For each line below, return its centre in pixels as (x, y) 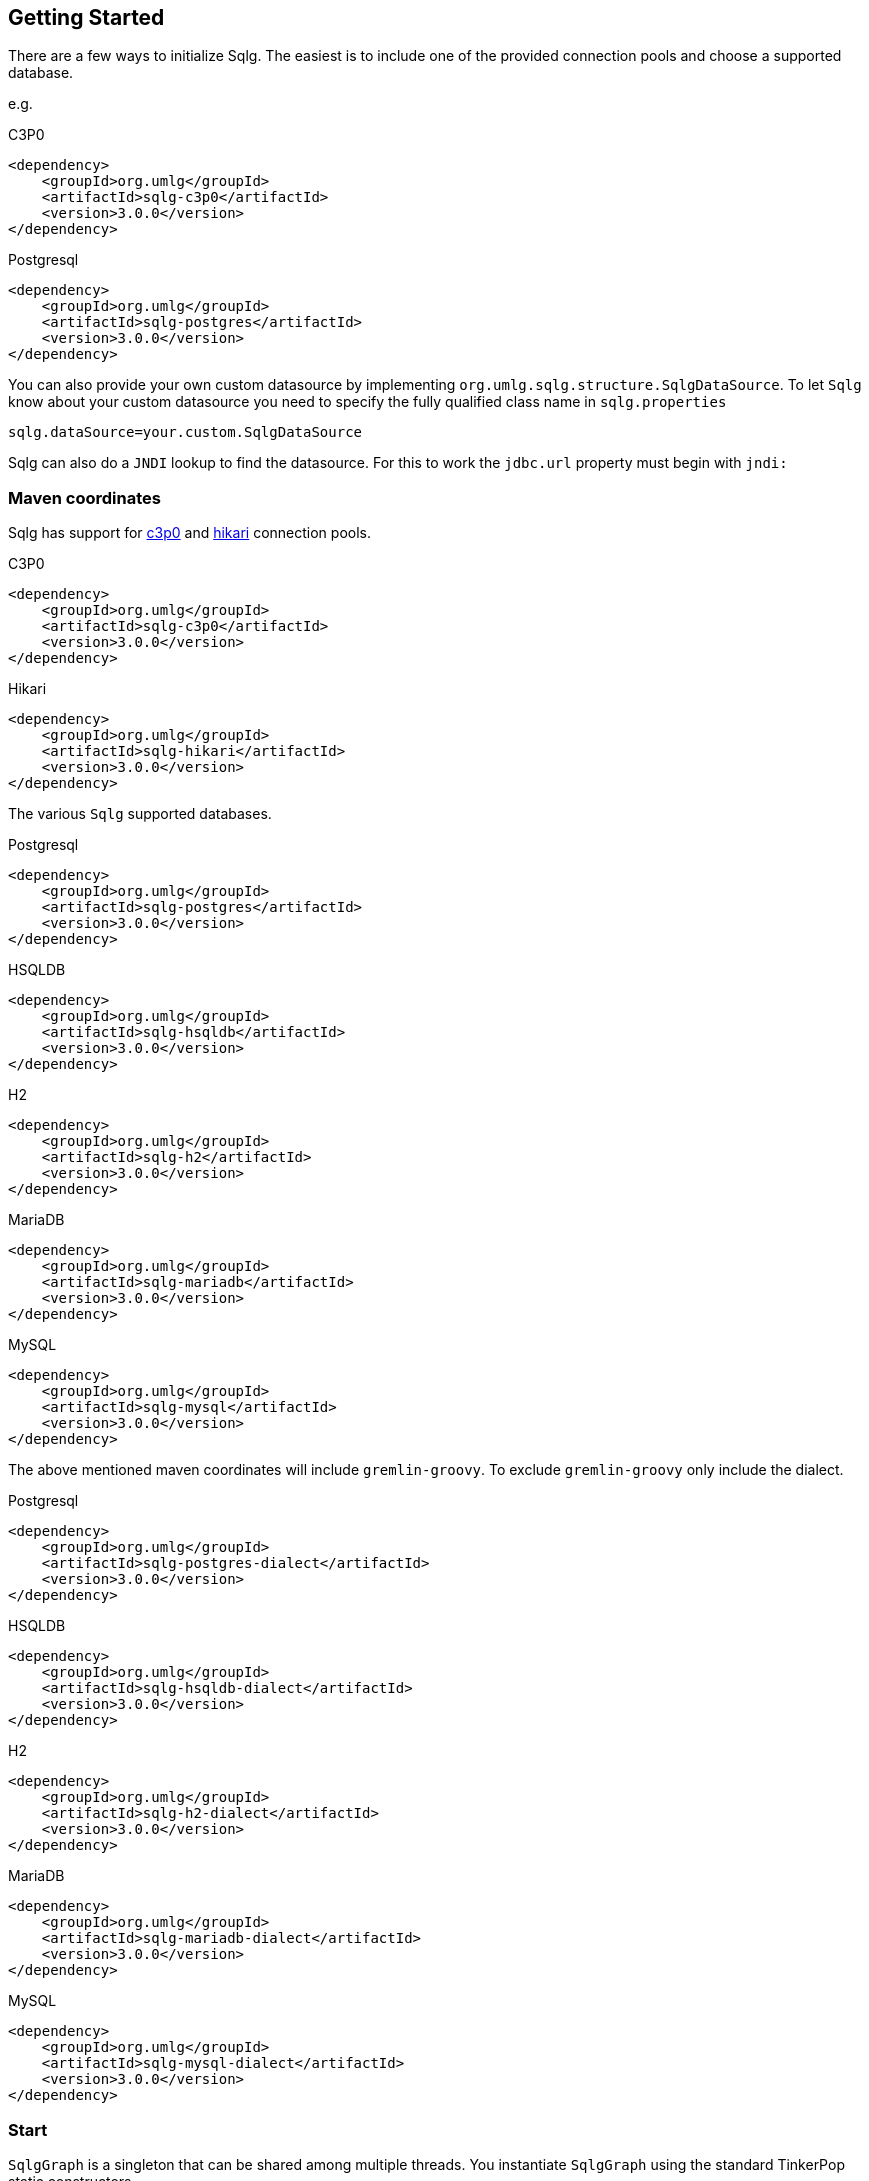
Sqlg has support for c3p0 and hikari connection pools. (189, 533)
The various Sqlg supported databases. (140, 814)
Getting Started (86, 17)
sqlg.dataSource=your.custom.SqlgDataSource (185, 432)
